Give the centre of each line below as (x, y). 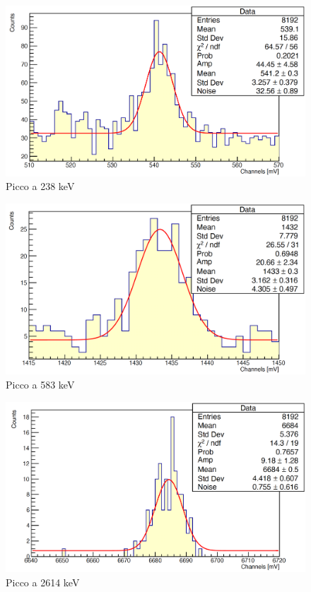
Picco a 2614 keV (43, 582)
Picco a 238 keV (40, 186)
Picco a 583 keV (40, 385)
